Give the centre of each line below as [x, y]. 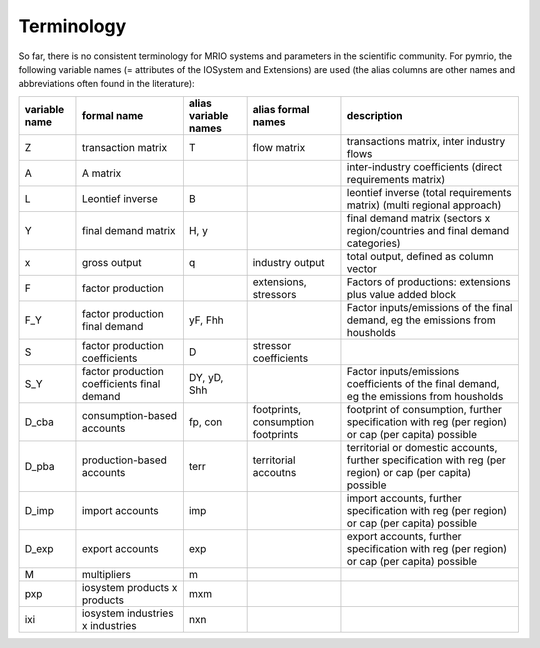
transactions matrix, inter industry [426, 141]
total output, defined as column [420, 256]
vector [361, 268]
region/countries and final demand [428, 230]
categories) [373, 243]
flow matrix [279, 147]
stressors [274, 294]
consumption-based [129, 415]
